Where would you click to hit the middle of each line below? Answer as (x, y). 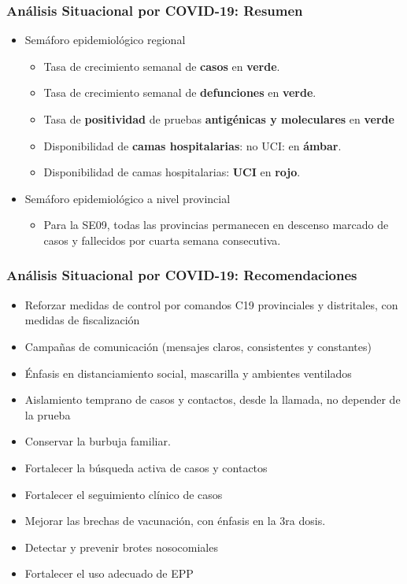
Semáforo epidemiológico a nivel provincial (128, 198)
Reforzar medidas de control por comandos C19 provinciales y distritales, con (211, 304)
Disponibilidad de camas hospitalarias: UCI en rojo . (172, 172)
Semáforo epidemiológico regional (105, 40)
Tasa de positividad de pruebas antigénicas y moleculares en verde (219, 119)
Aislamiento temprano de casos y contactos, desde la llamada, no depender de (213, 399)
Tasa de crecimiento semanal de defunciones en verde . (180, 92)
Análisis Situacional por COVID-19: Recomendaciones (182, 275)
